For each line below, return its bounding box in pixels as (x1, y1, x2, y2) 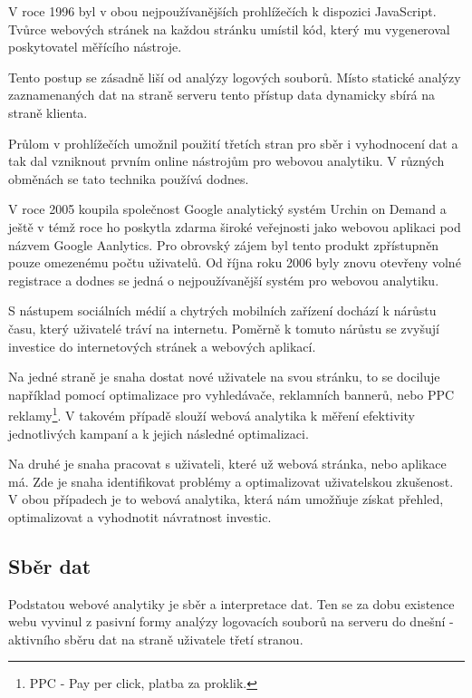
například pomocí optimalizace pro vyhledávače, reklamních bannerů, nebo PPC (8, 384, 455, 403)
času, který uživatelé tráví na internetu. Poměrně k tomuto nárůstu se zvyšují (8, 318, 439, 337)
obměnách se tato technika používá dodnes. (8, 169, 249, 188)
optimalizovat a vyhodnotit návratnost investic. (8, 507, 272, 526)
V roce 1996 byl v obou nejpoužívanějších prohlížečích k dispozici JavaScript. (8, 2, 437, 20)
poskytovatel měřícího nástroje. (8, 37, 182, 56)
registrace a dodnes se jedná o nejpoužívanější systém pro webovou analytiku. (8, 270, 439, 289)
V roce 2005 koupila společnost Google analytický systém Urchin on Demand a (8, 199, 447, 218)
